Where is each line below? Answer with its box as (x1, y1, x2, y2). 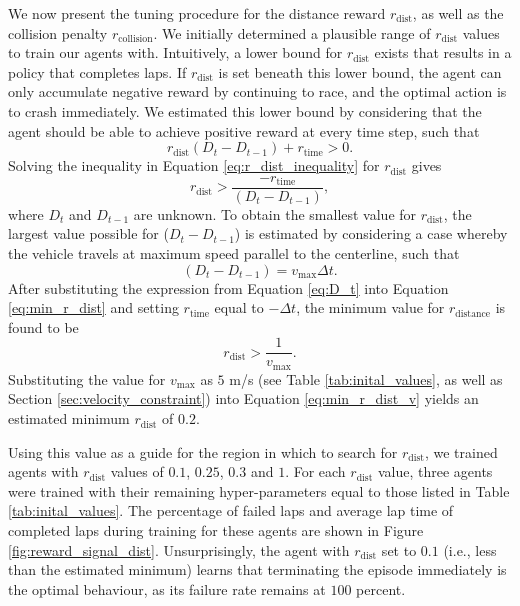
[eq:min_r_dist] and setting (8, 297, 179, 318)
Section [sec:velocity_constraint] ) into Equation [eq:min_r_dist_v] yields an (8, 388, 479, 409)
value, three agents (377, 461, 493, 482)
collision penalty (8, 22, 108, 43)
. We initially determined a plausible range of (153, 22, 431, 43)
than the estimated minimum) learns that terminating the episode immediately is (8, 559, 507, 580)
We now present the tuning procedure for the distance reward (8, 3, 386, 23)
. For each (285, 461, 346, 482)
